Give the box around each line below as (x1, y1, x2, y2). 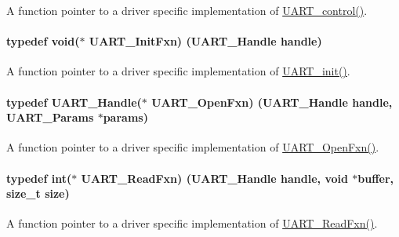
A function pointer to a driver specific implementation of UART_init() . (6, 63, 350, 79)
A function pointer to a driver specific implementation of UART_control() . (6, 2, 368, 18)
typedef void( (6, 33, 80, 49)
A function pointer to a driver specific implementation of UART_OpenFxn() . (6, 139, 379, 155)
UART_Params (6, 109, 94, 126)
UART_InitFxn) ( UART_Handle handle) (89, 33, 322, 49)
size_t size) (6, 185, 70, 202)
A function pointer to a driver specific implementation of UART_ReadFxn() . (6, 215, 378, 232)
